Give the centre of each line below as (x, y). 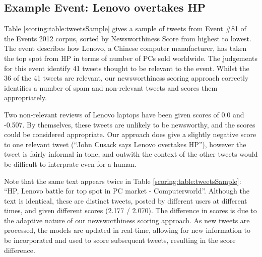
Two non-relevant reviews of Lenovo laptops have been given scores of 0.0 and (124, 114)
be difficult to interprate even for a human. (71, 164)
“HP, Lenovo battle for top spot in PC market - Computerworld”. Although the (127, 191)
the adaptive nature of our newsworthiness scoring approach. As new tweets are (127, 220)
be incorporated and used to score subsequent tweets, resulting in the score (120, 240)
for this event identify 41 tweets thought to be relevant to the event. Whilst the (127, 68)
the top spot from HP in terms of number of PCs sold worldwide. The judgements (131, 58)
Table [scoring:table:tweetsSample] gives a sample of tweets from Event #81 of (125, 28)
